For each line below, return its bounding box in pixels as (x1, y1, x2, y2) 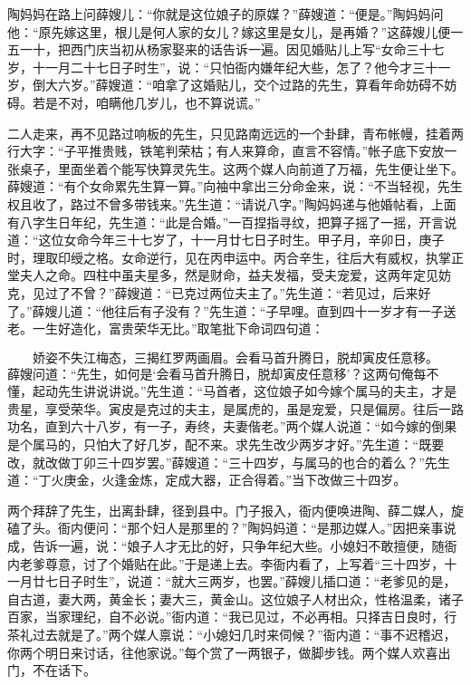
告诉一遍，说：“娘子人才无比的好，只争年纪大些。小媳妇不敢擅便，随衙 (32, 536, 457, 555)
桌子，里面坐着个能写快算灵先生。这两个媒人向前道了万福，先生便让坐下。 (19, 159, 464, 178)
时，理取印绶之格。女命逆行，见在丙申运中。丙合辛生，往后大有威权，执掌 (7, 247, 451, 266)
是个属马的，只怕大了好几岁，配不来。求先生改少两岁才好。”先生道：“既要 (7, 435, 445, 454)
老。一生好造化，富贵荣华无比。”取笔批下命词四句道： (7, 319, 324, 338)
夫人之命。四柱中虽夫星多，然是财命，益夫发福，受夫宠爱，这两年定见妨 (19, 265, 451, 285)
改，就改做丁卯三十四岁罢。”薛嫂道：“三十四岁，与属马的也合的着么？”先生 (7, 452, 450, 471)
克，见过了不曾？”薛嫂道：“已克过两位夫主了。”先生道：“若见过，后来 (7, 283, 418, 302)
